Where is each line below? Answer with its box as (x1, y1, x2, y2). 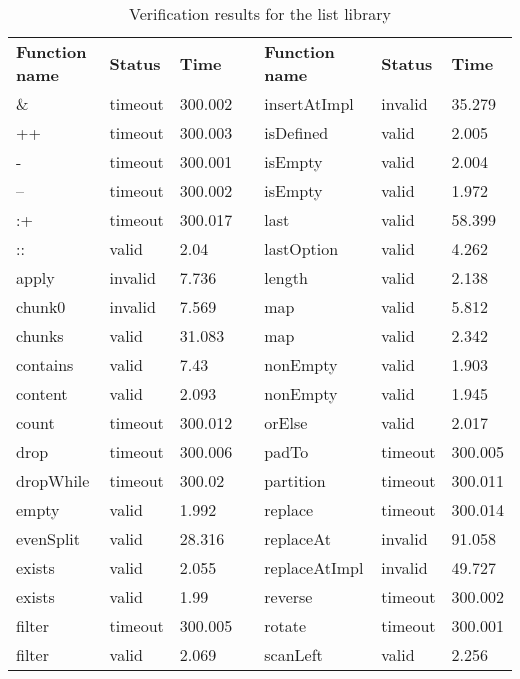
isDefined (264, 121, 329, 144)
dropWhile (16, 469, 90, 492)
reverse (264, 585, 313, 608)
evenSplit (16, 527, 81, 550)
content (16, 382, 68, 405)
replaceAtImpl (264, 556, 364, 579)
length (264, 266, 308, 289)
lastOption (264, 237, 339, 260)
